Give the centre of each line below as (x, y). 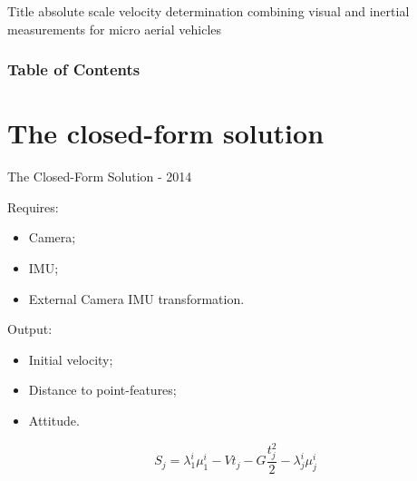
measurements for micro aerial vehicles (115, 29)
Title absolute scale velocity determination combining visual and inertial (208, 11)
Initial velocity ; (71, 359)
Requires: (33, 206)
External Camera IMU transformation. (136, 298)
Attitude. (54, 420)
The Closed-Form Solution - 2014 (100, 177)
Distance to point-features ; (102, 390)
